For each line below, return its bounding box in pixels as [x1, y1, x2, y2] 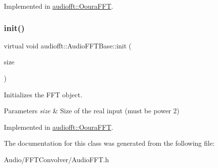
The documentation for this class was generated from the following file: [4, 138, 215, 148]
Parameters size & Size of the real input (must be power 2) [4, 106, 180, 116]
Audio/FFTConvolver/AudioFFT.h [4, 154, 109, 164]
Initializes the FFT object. [4, 89, 82, 99]
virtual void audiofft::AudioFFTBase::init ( [4, 40, 132, 50]
